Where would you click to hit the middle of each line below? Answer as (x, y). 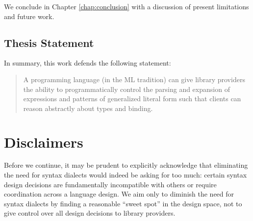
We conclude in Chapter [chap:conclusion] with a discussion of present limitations (126, 6)
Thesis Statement (49, 42)
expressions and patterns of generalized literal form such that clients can (132, 99)
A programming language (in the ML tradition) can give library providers (134, 79)
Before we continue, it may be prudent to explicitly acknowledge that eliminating (126, 165)
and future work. (29, 16)
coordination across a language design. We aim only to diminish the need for (119, 194)
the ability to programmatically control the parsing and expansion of (126, 89)
